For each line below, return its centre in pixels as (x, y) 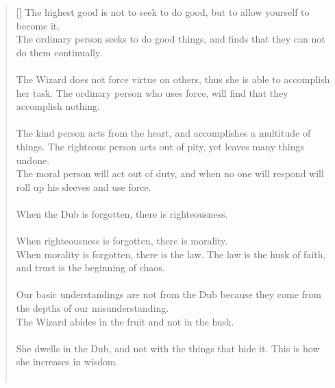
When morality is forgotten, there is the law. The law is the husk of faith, (171, 254)
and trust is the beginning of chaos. (90, 267)
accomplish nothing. (58, 106)
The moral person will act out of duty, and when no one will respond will (170, 173)
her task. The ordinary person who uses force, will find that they (152, 92)
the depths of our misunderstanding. (92, 308)
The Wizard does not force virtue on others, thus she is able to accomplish (173, 79)
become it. (38, 25)
